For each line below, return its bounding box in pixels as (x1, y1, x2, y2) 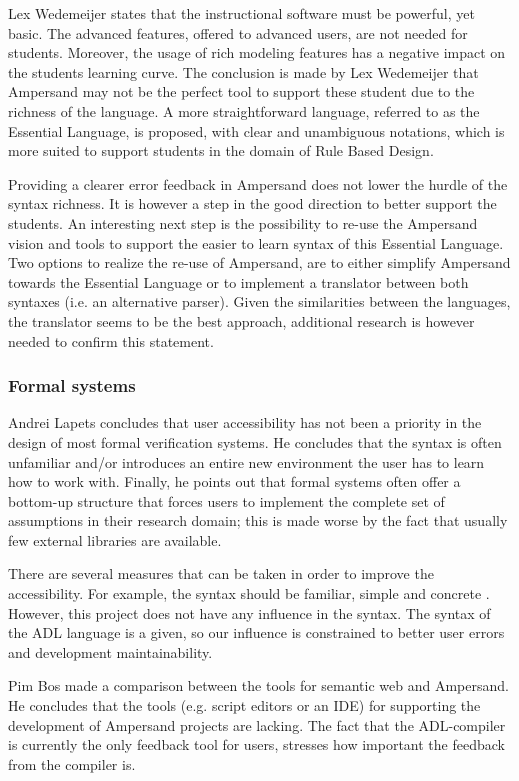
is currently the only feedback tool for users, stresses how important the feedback (8, 734, 505, 755)
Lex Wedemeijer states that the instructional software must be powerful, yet (8, 3, 475, 23)
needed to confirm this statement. (8, 330, 214, 351)
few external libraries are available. (8, 529, 222, 550)
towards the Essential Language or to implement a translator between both (8, 271, 469, 292)
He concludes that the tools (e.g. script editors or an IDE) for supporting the (8, 695, 481, 716)
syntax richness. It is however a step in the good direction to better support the (8, 193, 497, 214)
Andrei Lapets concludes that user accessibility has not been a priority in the (8, 412, 482, 433)
